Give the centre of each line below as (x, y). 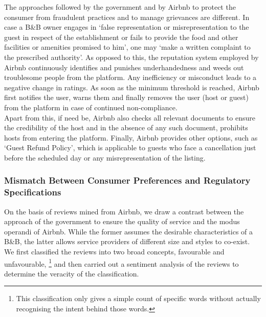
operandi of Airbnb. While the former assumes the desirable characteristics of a (129, 231)
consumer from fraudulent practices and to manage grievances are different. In (127, 17)
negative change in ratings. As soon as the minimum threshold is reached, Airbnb (132, 87)
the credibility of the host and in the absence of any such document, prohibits (126, 127)
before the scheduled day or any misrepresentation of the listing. (105, 157)
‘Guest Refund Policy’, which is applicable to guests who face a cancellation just (130, 147)
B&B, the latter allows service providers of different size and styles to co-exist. (127, 241)
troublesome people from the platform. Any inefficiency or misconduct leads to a (130, 77)
